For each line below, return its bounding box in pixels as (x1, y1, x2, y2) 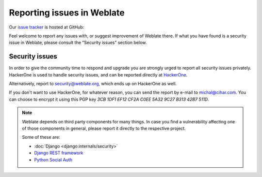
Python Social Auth (34, 157, 73, 162)
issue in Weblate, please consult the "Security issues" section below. (9, 40, 147, 45)
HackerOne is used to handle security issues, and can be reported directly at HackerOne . (9, 72, 188, 77)
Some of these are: (22, 134, 60, 140)
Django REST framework (34, 150, 83, 156)
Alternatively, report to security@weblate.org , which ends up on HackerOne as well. (9, 81, 177, 87)
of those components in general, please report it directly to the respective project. (22, 125, 186, 131)
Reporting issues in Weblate (9, 7, 125, 18)
